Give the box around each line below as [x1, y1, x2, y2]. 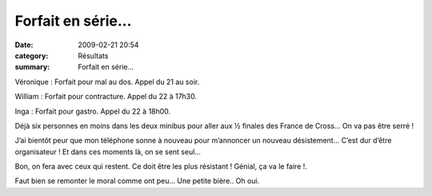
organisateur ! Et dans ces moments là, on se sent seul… [14, 146, 202, 156]
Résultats [78, 50, 109, 60]
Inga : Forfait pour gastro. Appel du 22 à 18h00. [14, 106, 171, 116]
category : [14, 50, 49, 60]
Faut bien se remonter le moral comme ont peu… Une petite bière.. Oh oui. [14, 176, 260, 186]
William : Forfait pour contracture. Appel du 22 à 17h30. [14, 92, 198, 102]
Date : [14, 40, 34, 50]
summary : [14, 62, 50, 72]
